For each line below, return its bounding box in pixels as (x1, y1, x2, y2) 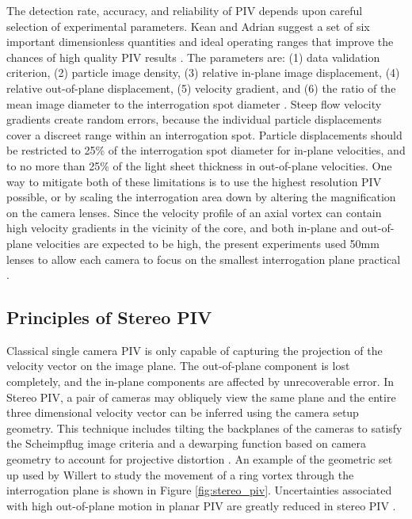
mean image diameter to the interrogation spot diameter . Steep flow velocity (6, 95, 382, 112)
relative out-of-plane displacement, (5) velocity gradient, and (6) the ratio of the (6, 79, 396, 96)
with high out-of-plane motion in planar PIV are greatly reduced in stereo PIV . (6, 497, 396, 513)
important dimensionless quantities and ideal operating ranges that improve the (6, 33, 394, 50)
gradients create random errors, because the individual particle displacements (6, 111, 382, 128)
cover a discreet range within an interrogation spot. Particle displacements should (6, 126, 402, 143)
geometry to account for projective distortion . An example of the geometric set (6, 451, 393, 467)
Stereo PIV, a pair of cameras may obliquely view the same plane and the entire (6, 388, 396, 405)
